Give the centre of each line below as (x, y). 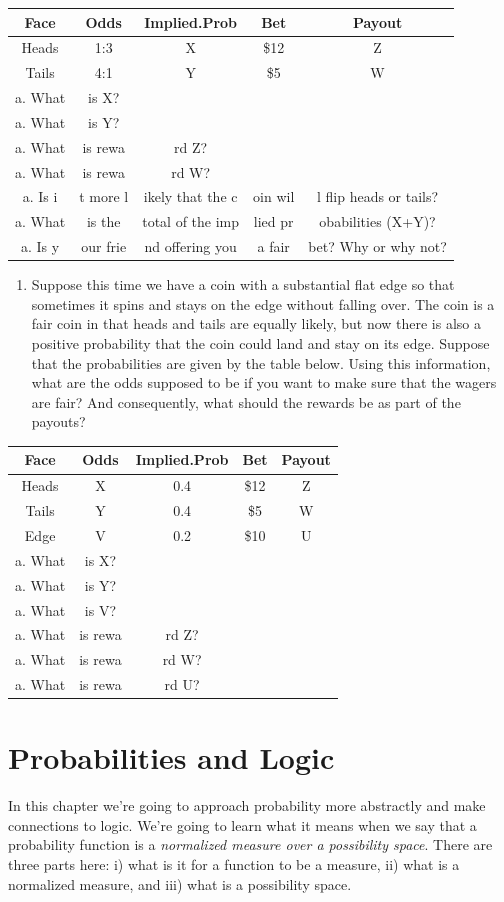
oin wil (274, 196)
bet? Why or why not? (377, 246)
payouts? (58, 421)
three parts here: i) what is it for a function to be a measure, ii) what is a (234, 864)
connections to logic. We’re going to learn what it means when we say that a (242, 824)
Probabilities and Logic (171, 757)
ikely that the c (190, 196)
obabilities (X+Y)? (377, 221)
